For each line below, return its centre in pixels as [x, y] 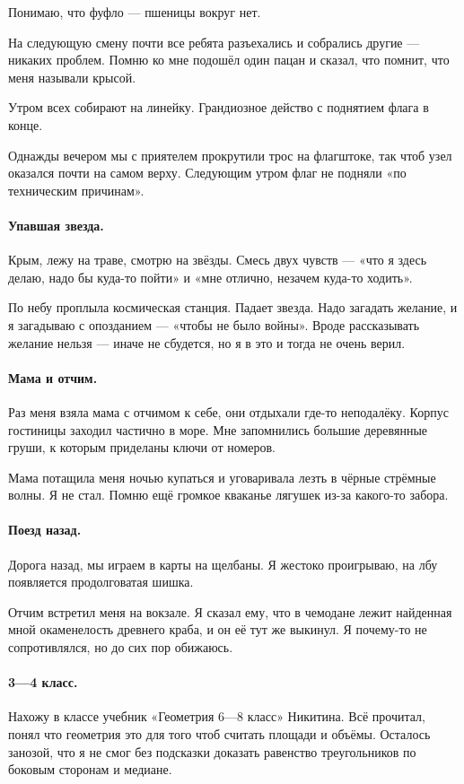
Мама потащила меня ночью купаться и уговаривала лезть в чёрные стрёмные [222, 477]
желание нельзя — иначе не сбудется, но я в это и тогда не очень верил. [207, 342]
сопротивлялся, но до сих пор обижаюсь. [121, 647]
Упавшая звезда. [56, 225]
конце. [26, 124]
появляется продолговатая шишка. [101, 582]
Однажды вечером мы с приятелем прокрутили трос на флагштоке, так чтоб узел [230, 155]
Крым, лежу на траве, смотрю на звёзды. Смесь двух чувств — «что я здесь [218, 260]
